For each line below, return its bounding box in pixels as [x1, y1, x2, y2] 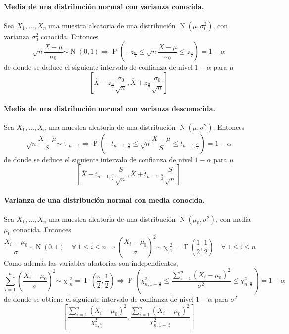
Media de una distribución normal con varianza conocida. [4, 1, 204, 11]
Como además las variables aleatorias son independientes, [4, 258, 178, 268]
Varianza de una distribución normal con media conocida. [4, 194, 205, 205]
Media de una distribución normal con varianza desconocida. [4, 103, 216, 113]
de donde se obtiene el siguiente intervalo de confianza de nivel [4, 294, 194, 304]
